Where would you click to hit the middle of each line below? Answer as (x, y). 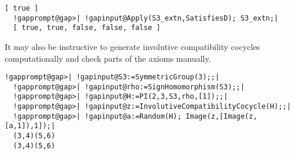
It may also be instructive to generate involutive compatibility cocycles (132, 46)
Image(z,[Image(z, (221, 116)
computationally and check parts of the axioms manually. (108, 58)
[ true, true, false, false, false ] (87, 28)
